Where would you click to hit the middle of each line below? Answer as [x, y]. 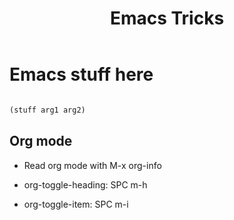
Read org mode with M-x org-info [92, 165]
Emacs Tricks [167, 18]
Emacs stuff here [81, 74]
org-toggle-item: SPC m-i [76, 204]
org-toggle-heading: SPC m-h [85, 184]
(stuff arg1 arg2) [47, 110]
